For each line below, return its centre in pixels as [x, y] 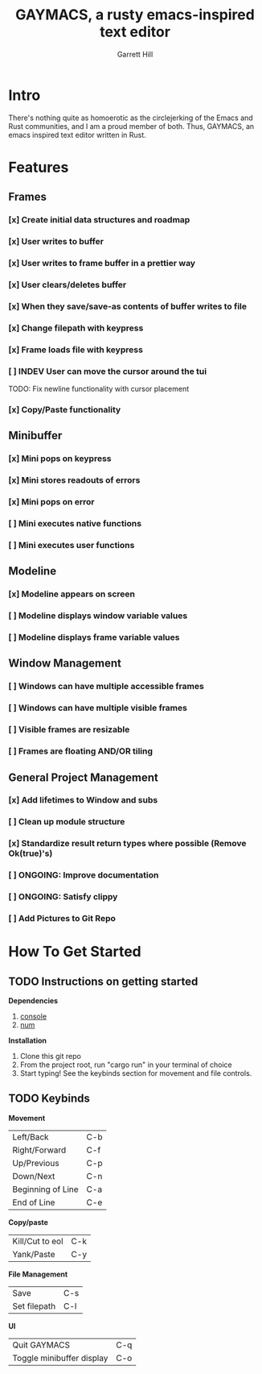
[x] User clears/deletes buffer [68, 284]
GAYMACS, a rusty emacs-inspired [135, 15]
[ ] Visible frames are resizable [69, 729]
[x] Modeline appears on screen [72, 594]
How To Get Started [75, 952]
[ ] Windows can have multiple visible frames [98, 708]
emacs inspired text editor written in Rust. [77, 135]
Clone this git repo [51, 1056]
